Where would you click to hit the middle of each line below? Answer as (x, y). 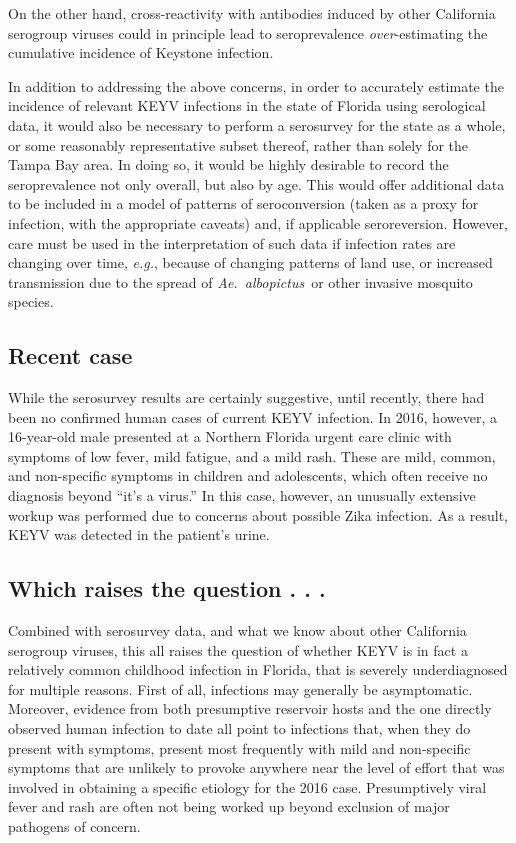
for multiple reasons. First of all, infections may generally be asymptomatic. (240, 688)
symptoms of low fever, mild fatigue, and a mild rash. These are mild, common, (252, 455)
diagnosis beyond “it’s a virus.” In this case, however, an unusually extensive (242, 495)
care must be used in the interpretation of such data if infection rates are (232, 242)
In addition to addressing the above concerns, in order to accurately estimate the (256, 85)
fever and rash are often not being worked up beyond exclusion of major (229, 806)
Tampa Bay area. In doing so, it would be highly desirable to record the (228, 164)
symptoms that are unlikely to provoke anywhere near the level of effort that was (256, 767)
